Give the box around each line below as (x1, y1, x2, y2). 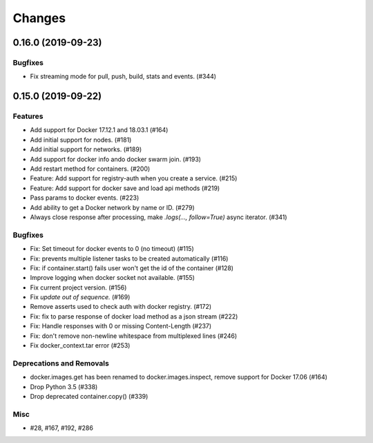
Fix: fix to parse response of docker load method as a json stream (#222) (30, 312, 238, 321)
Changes (12, 10, 66, 26)
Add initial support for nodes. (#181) (30, 135, 132, 144)
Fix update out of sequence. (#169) (30, 293, 131, 301)
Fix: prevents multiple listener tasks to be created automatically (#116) (30, 254, 229, 263)
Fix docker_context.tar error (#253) (30, 341, 131, 350)
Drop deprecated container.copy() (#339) (30, 392, 149, 400)
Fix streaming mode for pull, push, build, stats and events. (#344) (30, 73, 217, 81)
